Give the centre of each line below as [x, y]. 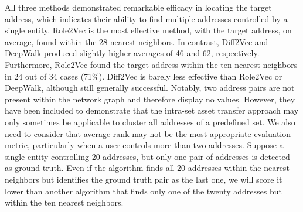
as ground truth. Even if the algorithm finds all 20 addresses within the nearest [147, 168]
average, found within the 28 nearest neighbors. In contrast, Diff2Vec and [137, 41]
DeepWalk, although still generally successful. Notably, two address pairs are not [150, 88]
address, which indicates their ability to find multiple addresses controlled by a [146, 18]
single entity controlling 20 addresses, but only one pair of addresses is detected [147, 156]
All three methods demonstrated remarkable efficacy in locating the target [138, 7]
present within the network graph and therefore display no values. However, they [150, 99]
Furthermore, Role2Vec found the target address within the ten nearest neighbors [151, 64]
